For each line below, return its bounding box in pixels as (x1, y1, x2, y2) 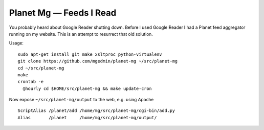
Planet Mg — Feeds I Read (9, 7, 117, 18)
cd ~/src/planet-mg (18, 65, 65, 71)
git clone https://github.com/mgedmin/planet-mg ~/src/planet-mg (18, 59, 178, 64)
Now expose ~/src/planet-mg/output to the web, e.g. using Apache (9, 97, 154, 103)
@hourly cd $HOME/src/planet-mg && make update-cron (22, 86, 152, 91)
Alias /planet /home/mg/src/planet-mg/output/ (18, 115, 157, 120)
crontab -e (18, 79, 44, 85)
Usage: (9, 40, 24, 46)
